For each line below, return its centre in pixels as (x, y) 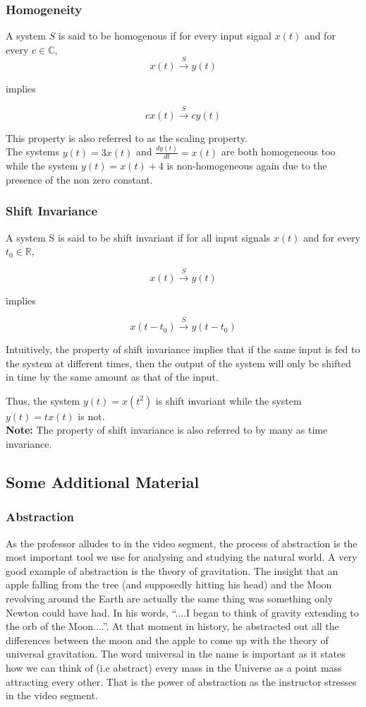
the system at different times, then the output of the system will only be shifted (178, 363)
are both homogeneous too (278, 151)
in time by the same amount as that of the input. (112, 377)
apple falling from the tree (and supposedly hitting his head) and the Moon (169, 584)
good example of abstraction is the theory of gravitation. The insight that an (172, 570)
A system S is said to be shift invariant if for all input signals (138, 237)
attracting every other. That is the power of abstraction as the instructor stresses (181, 681)
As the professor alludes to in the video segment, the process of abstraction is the (182, 543)
